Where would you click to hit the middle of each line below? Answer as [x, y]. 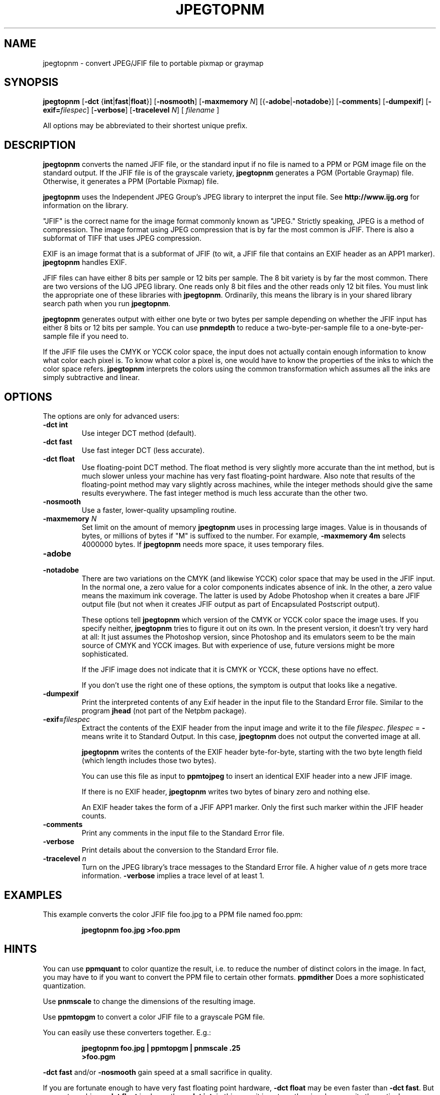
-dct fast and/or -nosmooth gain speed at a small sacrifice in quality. [157, 1072]
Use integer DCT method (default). [139, 433]
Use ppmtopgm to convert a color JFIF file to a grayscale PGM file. [154, 1017]
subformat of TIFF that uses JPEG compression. [122, 238]
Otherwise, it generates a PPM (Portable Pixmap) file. [131, 181]
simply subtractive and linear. [91, 378]
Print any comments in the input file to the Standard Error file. [183, 833]
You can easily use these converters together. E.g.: [127, 1032]
